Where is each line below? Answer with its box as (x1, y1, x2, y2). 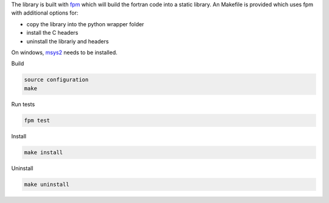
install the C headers (26, 29, 79, 37)
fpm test (24, 116, 51, 124)
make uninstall (24, 180, 69, 188)
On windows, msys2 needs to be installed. (11, 49, 118, 56)
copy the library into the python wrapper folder (26, 20, 144, 27)
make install (24, 149, 63, 155)
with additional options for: (11, 9, 79, 16)
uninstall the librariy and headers (26, 37, 109, 45)
